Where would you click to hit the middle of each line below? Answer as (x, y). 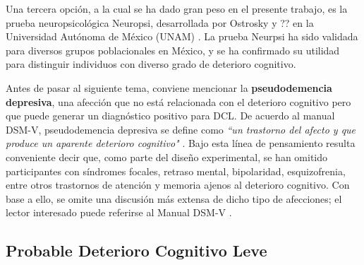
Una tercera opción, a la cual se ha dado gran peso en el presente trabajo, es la (177, 8)
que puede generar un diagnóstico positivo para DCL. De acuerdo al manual (170, 116)
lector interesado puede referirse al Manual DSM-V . (119, 212)
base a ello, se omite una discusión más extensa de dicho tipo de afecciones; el (174, 198)
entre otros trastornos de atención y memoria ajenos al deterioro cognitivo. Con (178, 185)
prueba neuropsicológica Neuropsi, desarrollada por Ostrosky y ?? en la (160, 22)
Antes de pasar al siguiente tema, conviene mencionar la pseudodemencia (169, 87)
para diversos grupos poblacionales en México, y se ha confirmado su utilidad (173, 50)
